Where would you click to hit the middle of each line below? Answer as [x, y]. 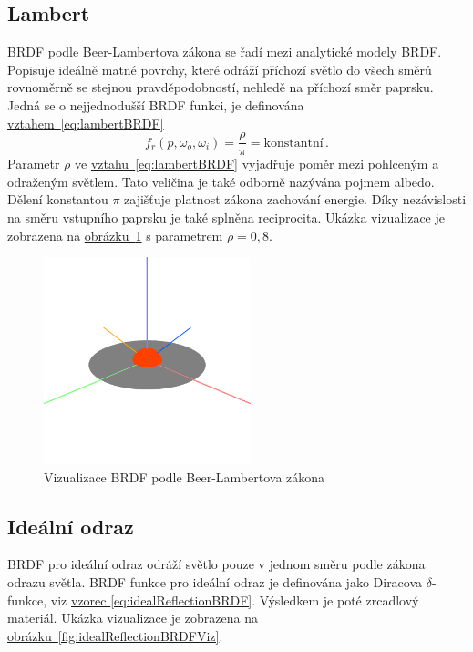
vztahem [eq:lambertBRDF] [86, 123]
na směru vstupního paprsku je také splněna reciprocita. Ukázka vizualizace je [226, 217]
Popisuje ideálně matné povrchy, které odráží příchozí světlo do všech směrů [220, 69]
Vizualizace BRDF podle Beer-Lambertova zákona [185, 476]
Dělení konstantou [58, 199]
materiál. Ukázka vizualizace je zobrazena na [133, 618]
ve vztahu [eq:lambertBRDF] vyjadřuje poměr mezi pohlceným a [257, 164]
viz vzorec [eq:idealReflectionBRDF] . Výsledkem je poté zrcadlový [235, 600]
